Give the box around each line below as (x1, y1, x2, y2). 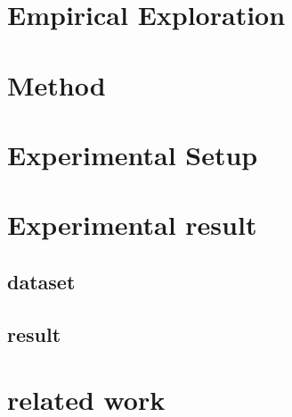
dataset (7, 267, 76, 295)
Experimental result (7, 206, 257, 243)
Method (7, 66, 106, 103)
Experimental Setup (7, 136, 258, 172)
